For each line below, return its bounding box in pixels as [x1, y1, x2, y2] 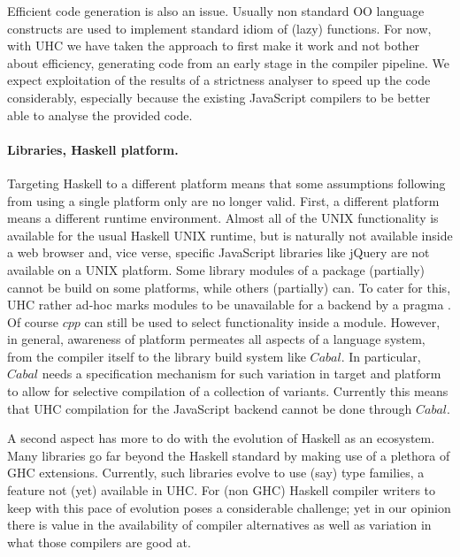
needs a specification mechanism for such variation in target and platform [42, 364, 441, 383]
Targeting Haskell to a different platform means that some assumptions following [7, 173, 446, 192]
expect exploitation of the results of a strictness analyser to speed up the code [7, 71, 431, 89]
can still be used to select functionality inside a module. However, [84, 312, 441, 331]
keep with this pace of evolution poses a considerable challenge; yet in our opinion [7, 498, 451, 516]
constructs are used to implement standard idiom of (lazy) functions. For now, [7, 19, 432, 37]
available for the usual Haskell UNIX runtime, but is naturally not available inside [7, 225, 453, 244]
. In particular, [341, 347, 421, 365]
